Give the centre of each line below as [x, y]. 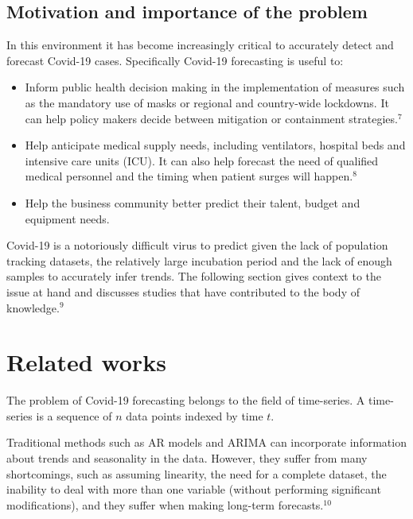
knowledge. [33, 307]
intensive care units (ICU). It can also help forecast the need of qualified [202, 160]
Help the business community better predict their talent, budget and [193, 202]
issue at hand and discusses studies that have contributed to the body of [183, 291]
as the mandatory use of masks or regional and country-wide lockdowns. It [207, 102]
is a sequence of [74, 415]
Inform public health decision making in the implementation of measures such [215, 87]
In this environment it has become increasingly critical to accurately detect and [200, 45]
